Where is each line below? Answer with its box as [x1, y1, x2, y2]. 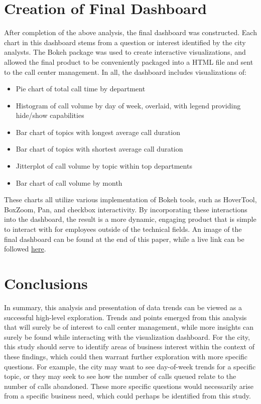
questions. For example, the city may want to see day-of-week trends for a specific [4, 361, 256, 371]
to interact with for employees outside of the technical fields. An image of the [4, 224, 242, 234]
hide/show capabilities [16, 110, 84, 120]
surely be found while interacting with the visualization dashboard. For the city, [4, 331, 250, 342]
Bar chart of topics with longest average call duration [16, 126, 180, 137]
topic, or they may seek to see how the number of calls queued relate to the [4, 371, 236, 381]
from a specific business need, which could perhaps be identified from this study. [4, 390, 251, 401]
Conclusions [4, 273, 88, 293]
